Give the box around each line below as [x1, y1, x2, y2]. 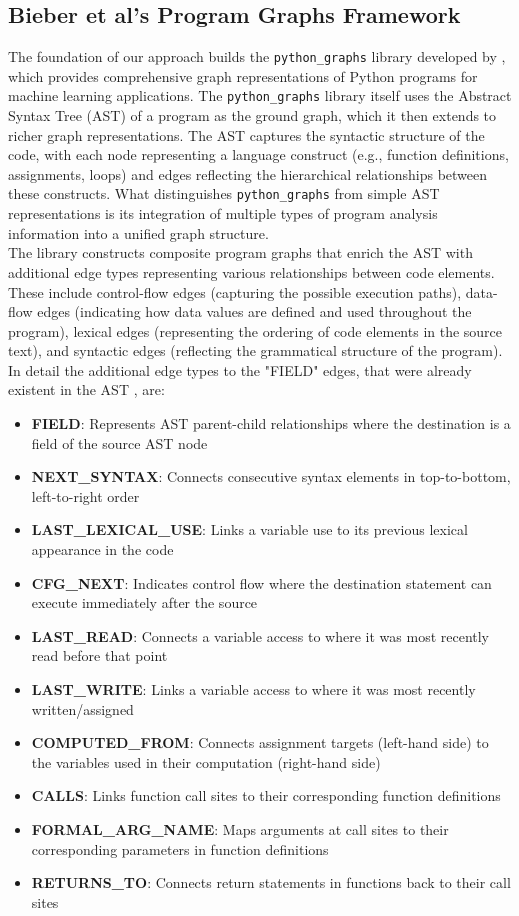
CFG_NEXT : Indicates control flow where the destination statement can [31, 572, 492, 593]
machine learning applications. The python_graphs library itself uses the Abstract [8, 85, 512, 106]
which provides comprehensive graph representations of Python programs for [8, 65, 478, 86]
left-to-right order [31, 485, 140, 506]
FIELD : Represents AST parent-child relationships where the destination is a [31, 413, 511, 434]
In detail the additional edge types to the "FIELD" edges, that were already [8, 359, 472, 380]
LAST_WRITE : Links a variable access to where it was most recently [31, 679, 476, 700]
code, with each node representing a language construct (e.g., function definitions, [8, 144, 509, 165]
